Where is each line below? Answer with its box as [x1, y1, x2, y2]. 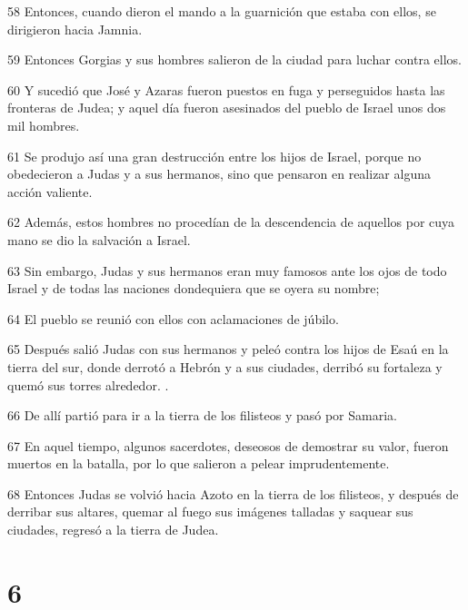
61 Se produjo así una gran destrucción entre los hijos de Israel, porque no [7, 146, 422, 165]
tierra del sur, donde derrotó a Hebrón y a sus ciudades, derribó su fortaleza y [7, 357, 443, 376]
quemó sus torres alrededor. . [7, 375, 169, 394]
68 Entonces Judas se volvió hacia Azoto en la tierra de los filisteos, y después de [7, 484, 459, 503]
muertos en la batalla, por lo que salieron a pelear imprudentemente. [7, 454, 390, 473]
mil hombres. [7, 115, 80, 134]
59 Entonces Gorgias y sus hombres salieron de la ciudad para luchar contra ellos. [7, 50, 462, 69]
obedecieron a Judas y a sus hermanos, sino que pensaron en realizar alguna [7, 164, 431, 183]
